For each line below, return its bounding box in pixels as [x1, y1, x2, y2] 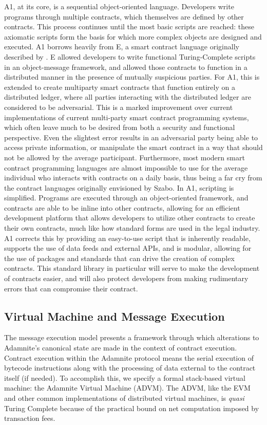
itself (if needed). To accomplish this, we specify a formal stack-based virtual [4, 372, 245, 383]
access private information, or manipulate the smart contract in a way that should [4, 142, 263, 153]
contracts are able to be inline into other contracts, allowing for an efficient [4, 202, 240, 213]
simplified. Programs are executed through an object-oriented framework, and [4, 192, 249, 203]
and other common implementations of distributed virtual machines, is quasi [4, 392, 244, 403]
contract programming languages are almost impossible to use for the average [4, 162, 248, 173]
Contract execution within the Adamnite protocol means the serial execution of [4, 352, 254, 363]
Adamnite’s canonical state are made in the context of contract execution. [4, 342, 237, 353]
